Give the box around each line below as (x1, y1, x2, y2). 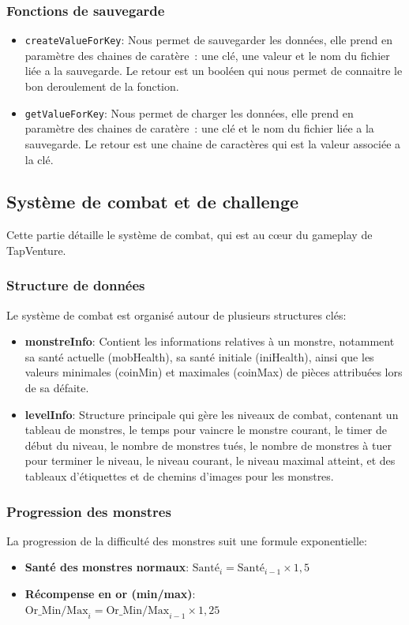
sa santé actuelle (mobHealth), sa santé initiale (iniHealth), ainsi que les (24, 348, 374, 365)
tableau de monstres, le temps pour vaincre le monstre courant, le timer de (24, 421, 388, 438)
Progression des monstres (6, 501, 171, 521)
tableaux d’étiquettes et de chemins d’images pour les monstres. (24, 468, 334, 485)
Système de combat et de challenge (6, 189, 299, 214)
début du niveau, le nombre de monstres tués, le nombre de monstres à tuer (24, 436, 392, 453)
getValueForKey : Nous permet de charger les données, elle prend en (24, 104, 354, 121)
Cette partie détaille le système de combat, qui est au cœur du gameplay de (6, 226, 373, 243)
